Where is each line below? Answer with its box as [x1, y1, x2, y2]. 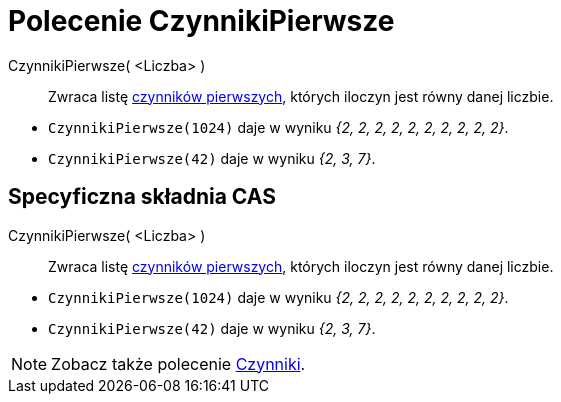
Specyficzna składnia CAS [8, 184, 276, 210]
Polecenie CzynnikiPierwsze [8, 4, 395, 38]
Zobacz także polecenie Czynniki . [51, 353, 306, 374]
